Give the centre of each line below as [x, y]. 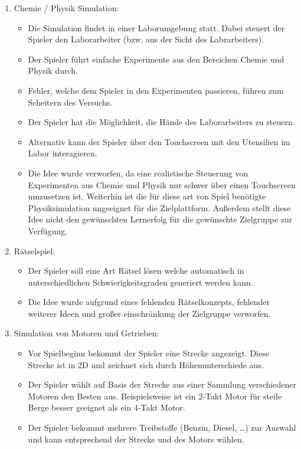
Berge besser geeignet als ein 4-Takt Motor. [107, 407]
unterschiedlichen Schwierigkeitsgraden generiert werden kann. [140, 282]
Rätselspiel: [35, 250]
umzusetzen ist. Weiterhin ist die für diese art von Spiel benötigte [147, 196]
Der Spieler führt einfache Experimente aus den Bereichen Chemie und [156, 59]
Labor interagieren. [63, 153]
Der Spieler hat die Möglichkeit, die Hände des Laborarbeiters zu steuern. [161, 122]
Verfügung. [48, 230]
